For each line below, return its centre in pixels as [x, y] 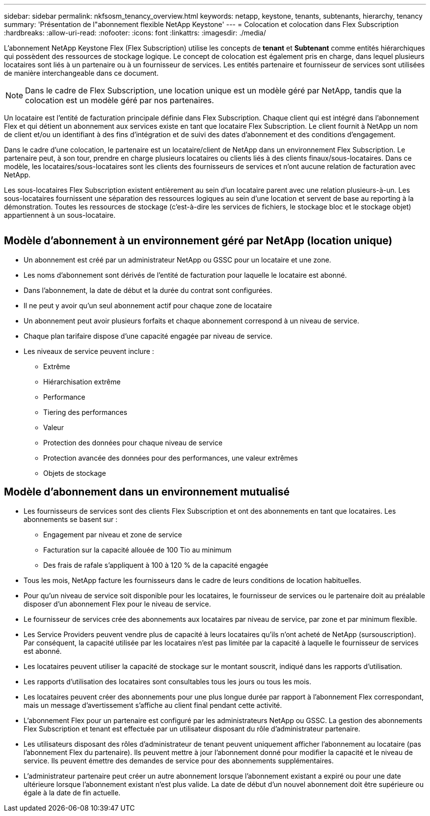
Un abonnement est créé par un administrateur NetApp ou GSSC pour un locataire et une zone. [177, 260]
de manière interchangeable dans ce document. [81, 73]
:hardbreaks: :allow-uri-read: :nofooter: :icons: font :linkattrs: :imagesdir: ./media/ [135, 33]
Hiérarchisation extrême [82, 381]
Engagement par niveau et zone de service [113, 534]
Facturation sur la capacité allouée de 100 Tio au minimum [137, 550]
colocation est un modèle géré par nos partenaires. [120, 100]
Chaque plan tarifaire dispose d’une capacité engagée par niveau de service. [148, 336]
